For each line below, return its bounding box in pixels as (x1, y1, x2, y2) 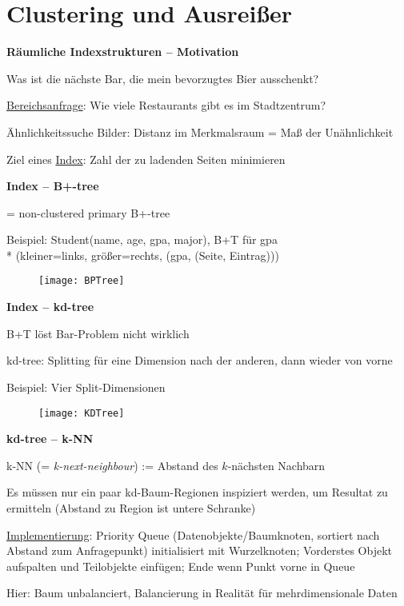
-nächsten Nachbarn (227, 456, 326, 473)
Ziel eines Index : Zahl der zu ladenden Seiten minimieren (6, 150, 286, 167)
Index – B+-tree (6, 177, 99, 194)
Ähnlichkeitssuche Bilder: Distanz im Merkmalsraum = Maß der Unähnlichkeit (6, 123, 394, 140)
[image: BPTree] (38, 275, 125, 287)
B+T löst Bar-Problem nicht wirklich (6, 325, 190, 341)
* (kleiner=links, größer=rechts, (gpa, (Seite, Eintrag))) (6, 246, 279, 263)
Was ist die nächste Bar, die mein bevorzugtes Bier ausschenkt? (6, 70, 319, 86)
